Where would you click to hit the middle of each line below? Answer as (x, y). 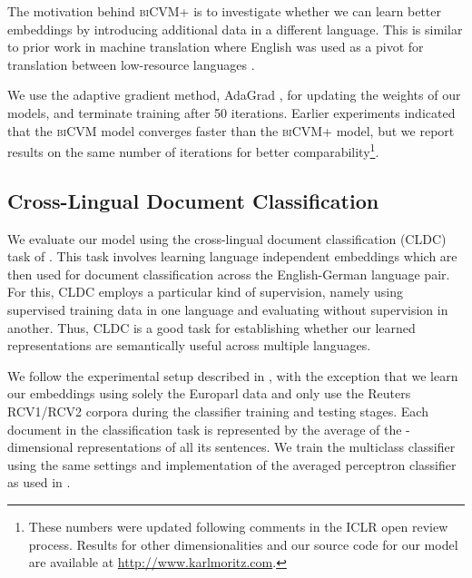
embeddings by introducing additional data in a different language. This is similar (235, 29)
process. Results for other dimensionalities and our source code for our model (243, 544)
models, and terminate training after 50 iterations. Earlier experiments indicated (231, 112)
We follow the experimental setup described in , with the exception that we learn (233, 375)
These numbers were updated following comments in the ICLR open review (238, 526)
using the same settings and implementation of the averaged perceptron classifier (232, 464)
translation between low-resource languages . (131, 64)
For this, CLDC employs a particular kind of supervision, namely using (205, 292)
